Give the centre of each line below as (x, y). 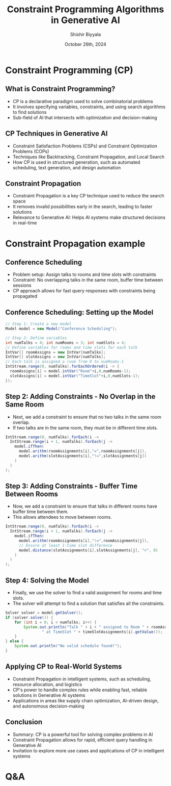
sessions (22, 285)
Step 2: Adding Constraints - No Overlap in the (80, 397)
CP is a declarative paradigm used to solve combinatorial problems (83, 101)
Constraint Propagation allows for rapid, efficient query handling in (82, 740)
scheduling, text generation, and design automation (67, 167)
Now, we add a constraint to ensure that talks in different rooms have (85, 506)
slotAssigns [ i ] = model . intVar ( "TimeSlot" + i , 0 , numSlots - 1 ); (75, 376)
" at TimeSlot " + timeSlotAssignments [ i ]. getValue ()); (102, 632)
